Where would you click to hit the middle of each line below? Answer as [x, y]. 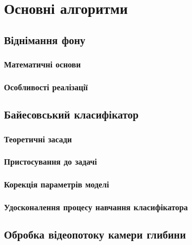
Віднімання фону [45, 39]
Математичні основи [43, 64]
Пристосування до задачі [50, 161]
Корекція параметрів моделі [57, 184]
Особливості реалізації [46, 87]
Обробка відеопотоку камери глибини [95, 234]
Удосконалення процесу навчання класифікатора [96, 207]
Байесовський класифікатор [71, 114]
